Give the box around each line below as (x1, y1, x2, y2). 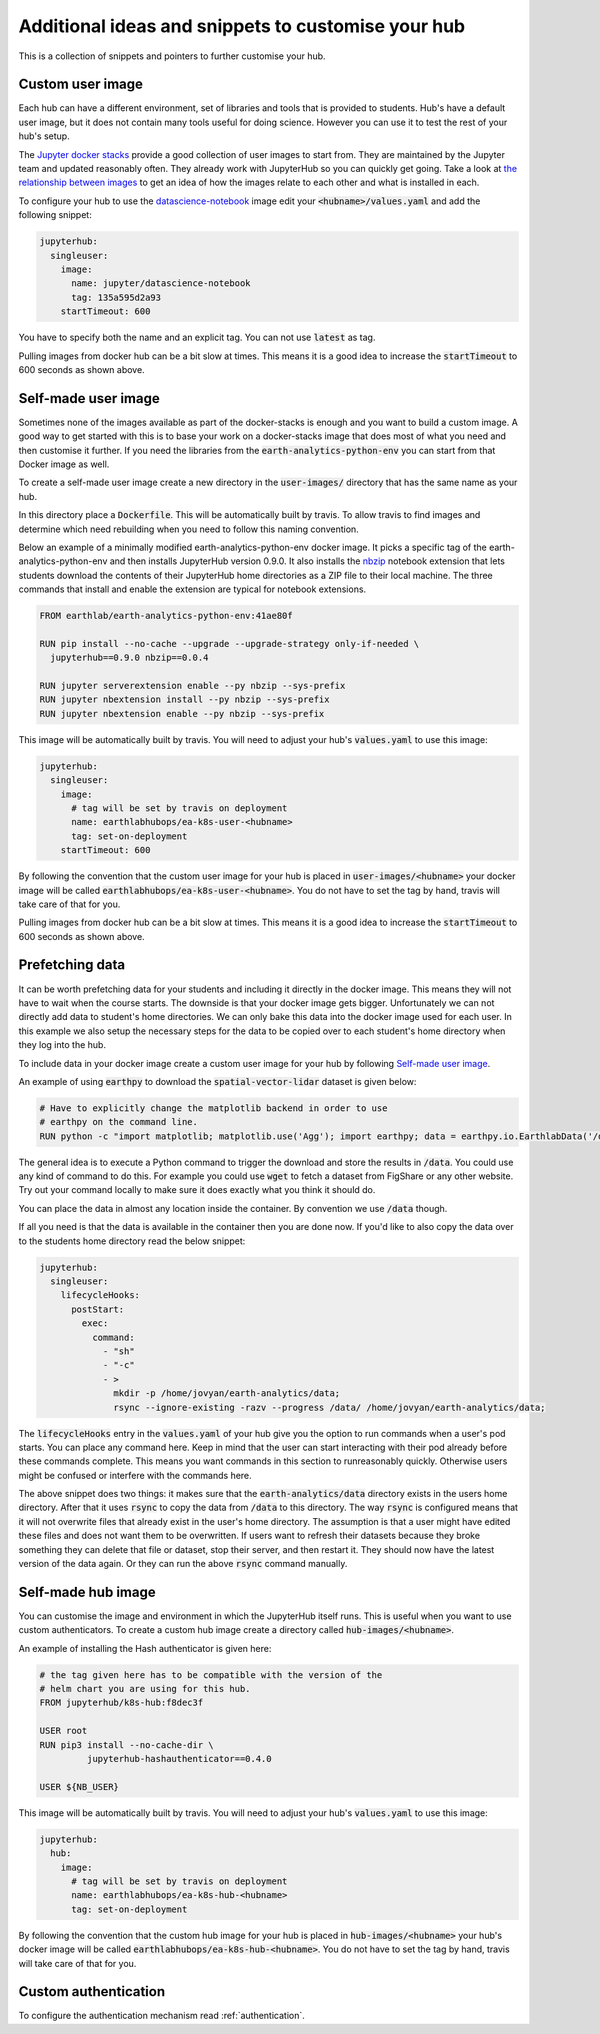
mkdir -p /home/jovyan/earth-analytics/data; (113, 1388, 341, 1399)
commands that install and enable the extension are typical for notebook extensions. (18, 583, 367, 595)
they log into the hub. (18, 1039, 107, 1051)
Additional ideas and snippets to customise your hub (18, 15, 465, 37)
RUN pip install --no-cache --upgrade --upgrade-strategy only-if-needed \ (39, 638, 420, 649)
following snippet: (18, 209, 92, 221)
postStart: (71, 1303, 125, 1315)
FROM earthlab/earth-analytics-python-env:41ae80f (39, 610, 294, 622)
